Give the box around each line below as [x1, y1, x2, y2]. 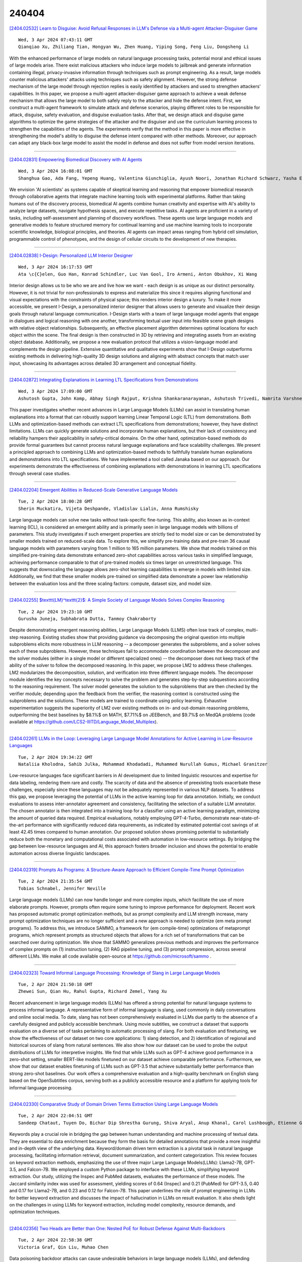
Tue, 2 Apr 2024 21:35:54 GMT [18, 878, 93, 884]
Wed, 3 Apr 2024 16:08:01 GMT [18, 168, 93, 174]
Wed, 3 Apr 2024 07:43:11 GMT [18, 37, 93, 42]
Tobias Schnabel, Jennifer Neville [18, 885, 106, 891]
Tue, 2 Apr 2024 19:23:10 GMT [18, 609, 93, 614]
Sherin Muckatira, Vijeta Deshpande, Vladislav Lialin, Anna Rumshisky [18, 505, 199, 511]
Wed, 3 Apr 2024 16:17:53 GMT [18, 264, 93, 270]
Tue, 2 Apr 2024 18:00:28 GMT [18, 499, 93, 504]
